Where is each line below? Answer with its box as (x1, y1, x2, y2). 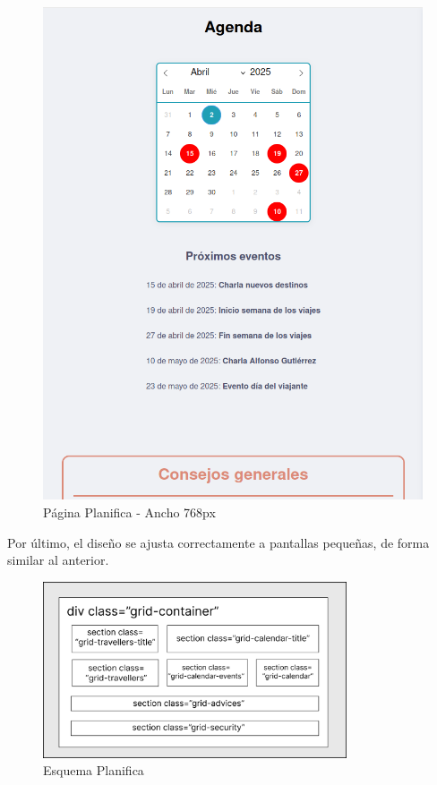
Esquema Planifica (43, 761, 144, 780)
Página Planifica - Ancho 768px (43, 502, 216, 521)
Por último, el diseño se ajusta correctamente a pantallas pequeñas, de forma (7, 533, 430, 551)
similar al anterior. (7, 550, 109, 569)
